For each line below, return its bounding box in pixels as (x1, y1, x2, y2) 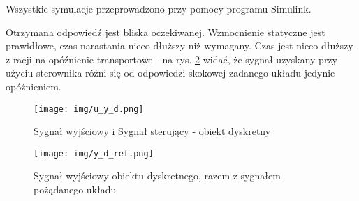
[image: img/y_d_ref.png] (34, 148, 154, 159)
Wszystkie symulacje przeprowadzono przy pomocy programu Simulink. (6, 1, 312, 15)
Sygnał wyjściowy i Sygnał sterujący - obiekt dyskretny (34, 124, 271, 138)
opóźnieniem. (6, 79, 61, 93)
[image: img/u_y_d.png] (34, 104, 144, 114)
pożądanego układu (34, 182, 117, 197)
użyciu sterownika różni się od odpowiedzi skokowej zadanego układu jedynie (6, 65, 335, 80)
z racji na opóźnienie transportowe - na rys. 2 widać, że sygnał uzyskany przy (6, 51, 337, 66)
